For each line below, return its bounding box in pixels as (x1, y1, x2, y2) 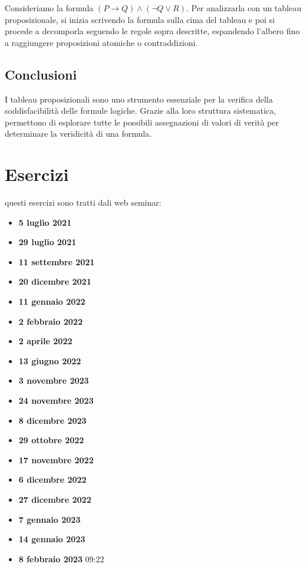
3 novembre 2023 (18, 374, 89, 387)
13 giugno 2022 (18, 354, 81, 367)
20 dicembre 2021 (18, 275, 91, 288)
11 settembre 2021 (18, 255, 95, 268)
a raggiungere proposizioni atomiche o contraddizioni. (5, 36, 198, 48)
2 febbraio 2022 (18, 315, 83, 327)
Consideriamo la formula (5, 2, 94, 14)
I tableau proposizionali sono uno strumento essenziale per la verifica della (5, 93, 273, 105)
